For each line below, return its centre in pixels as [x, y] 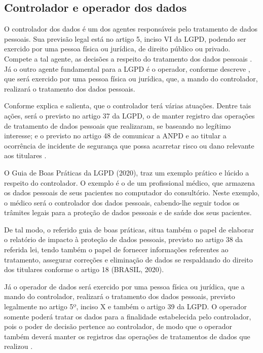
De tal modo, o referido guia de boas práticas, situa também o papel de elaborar [129, 229]
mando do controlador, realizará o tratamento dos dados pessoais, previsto [120, 296]
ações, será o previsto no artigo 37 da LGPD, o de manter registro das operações [129, 115]
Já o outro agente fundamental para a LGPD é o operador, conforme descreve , [127, 68]
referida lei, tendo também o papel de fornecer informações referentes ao [116, 249]
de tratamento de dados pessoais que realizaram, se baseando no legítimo [118, 125]
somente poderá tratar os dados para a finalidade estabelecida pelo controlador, [128, 316]
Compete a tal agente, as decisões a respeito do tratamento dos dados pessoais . [128, 58]
